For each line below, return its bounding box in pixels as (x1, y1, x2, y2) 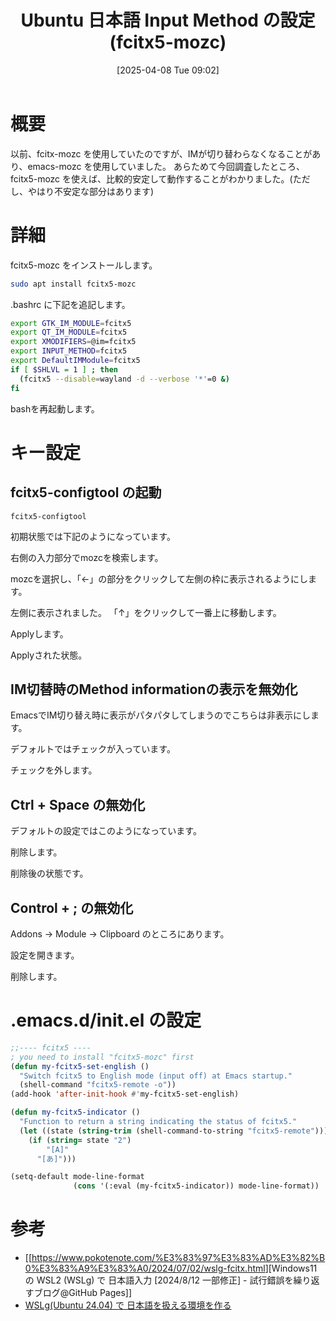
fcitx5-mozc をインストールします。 (10, 259, 158, 271)
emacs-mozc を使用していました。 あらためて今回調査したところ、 (27, 160, 305, 172)
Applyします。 (10, 627, 69, 640)
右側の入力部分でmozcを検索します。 (10, 551, 164, 563)
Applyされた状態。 (10, 649, 88, 661)
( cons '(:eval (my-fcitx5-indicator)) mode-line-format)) (73, 1181, 320, 1191)
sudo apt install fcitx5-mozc (10, 279, 137, 289)
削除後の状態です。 (10, 867, 89, 880)
